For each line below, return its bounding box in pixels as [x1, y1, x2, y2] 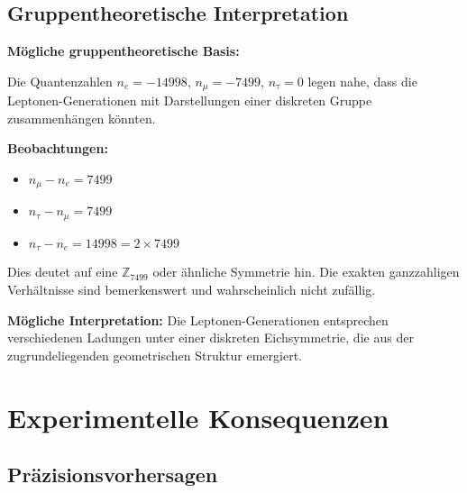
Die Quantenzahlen [7, 71, 113, 90]
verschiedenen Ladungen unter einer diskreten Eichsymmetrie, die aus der [7, 328, 414, 347]
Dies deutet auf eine [7, 262, 118, 281]
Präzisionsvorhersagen [7, 461, 218, 488]
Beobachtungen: [7, 139, 108, 158]
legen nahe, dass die [307, 71, 417, 90]
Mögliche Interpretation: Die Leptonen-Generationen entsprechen [7, 310, 389, 329]
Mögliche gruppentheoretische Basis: [7, 41, 240, 60]
